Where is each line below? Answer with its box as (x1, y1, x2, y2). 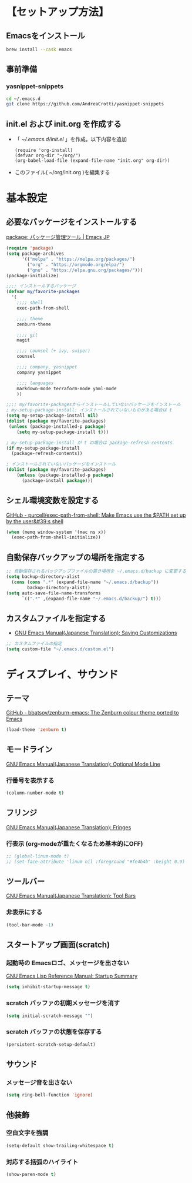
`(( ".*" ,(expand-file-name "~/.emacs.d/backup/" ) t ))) (21, 596, 161, 602)
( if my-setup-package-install (6, 445, 80, 451)
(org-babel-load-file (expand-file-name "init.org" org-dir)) (14, 158, 170, 164)
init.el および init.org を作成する (6, 119, 122, 129)
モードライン (6, 745, 53, 755)
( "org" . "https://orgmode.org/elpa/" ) (27, 261, 125, 268)
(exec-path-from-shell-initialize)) (11, 534, 101, 540)
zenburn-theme (16, 321, 51, 327)
